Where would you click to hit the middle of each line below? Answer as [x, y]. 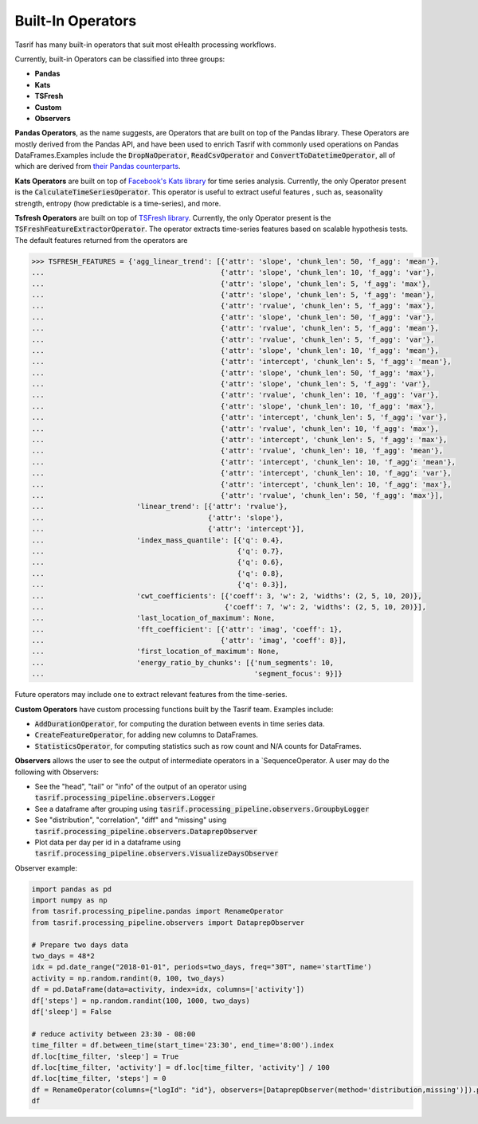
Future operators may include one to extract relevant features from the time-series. [151, 695]
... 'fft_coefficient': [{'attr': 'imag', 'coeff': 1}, [187, 629]
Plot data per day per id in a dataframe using [108, 842]
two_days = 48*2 [63, 956]
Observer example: [46, 867]
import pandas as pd [71, 889]
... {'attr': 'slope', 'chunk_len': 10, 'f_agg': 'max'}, [233, 406]
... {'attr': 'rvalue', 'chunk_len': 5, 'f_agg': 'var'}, [233, 339]
